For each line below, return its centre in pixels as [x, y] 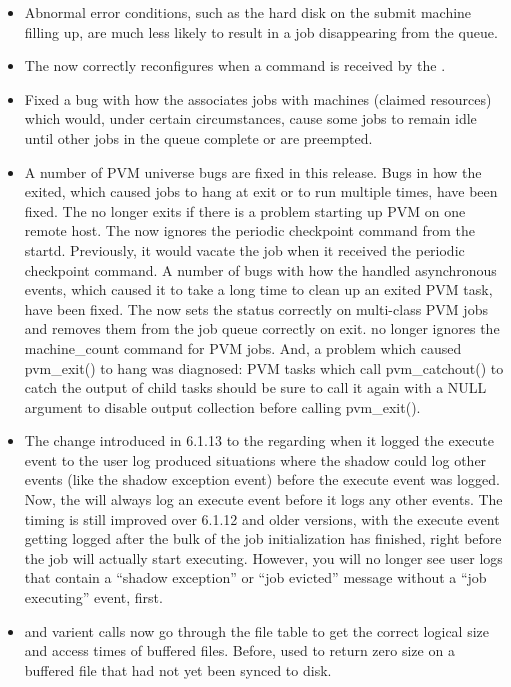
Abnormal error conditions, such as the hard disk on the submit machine [248, 12]
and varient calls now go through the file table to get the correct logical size [257, 630]
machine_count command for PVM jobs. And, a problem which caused [243, 347]
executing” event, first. [93, 597]
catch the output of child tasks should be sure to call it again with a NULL [255, 387]
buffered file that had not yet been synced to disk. [178, 669]
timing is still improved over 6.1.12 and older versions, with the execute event [262, 518]
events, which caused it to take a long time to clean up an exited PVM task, [258, 289]
